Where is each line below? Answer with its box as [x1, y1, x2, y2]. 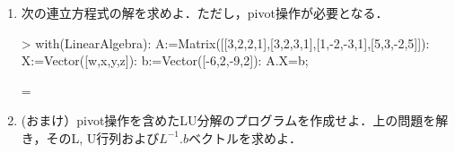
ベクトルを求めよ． [188, 128, 302, 147]
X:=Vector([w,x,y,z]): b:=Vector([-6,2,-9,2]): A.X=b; [21, 51, 309, 70]
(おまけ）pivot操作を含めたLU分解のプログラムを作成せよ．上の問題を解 [21, 111, 449, 130]
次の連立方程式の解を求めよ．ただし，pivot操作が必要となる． [21, 4, 389, 21]
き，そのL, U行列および [21, 128, 160, 147]
